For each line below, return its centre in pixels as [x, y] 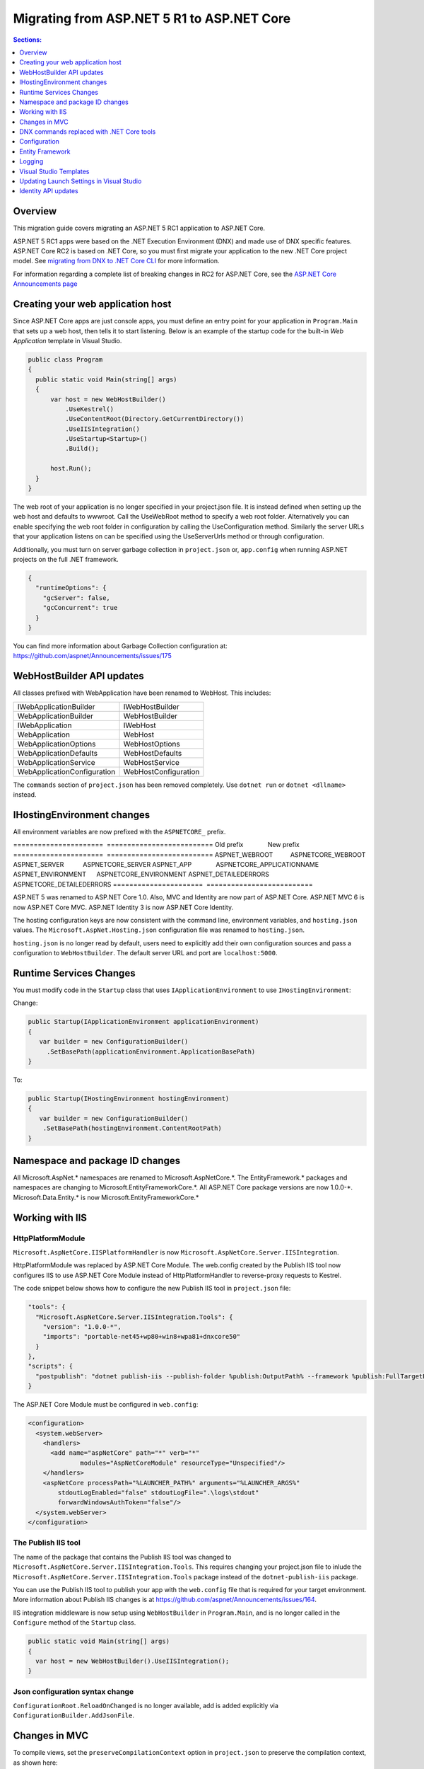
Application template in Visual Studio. [67, 340]
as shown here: [35, 1763]
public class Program [65, 359]
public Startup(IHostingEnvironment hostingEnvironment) [129, 1098]
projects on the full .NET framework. [66, 559]
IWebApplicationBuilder [56, 706]
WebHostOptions [152, 744]
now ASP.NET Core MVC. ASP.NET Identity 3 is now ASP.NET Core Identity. [123, 907]
